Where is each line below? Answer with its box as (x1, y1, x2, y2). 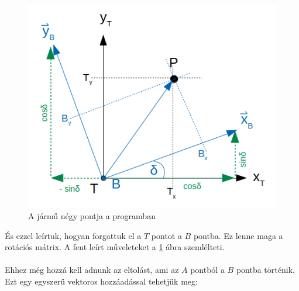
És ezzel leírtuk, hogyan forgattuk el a (5, 229, 142, 241)
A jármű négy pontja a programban (28, 209, 156, 221)
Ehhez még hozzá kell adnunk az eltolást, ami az (5, 264, 179, 276)
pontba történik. (236, 264, 295, 276)
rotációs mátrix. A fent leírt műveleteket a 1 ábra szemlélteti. (5, 241, 225, 253)
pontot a (151, 229, 182, 241)
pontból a (190, 264, 225, 276)
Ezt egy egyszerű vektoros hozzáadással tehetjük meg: (5, 275, 198, 287)
